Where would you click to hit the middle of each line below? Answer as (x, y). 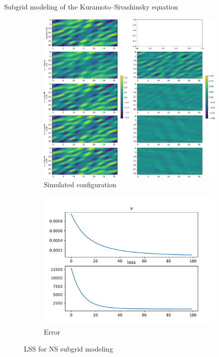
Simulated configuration (80, 184)
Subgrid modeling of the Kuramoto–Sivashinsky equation (91, 6)
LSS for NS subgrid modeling (68, 349)
